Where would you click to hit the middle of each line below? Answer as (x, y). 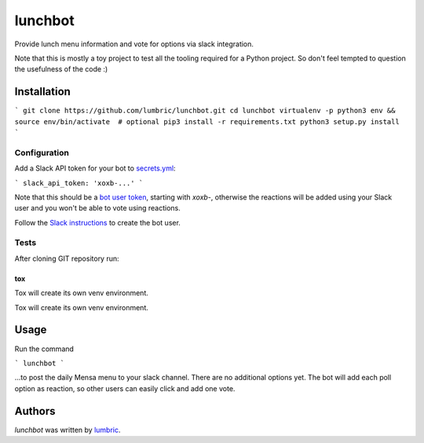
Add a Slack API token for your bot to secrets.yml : (95, 168)
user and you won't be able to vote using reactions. (97, 208)
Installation (42, 92)
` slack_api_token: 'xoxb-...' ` (79, 183)
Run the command (44, 349)
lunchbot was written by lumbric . (68, 430)
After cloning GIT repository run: (67, 258)
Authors (35, 411)
